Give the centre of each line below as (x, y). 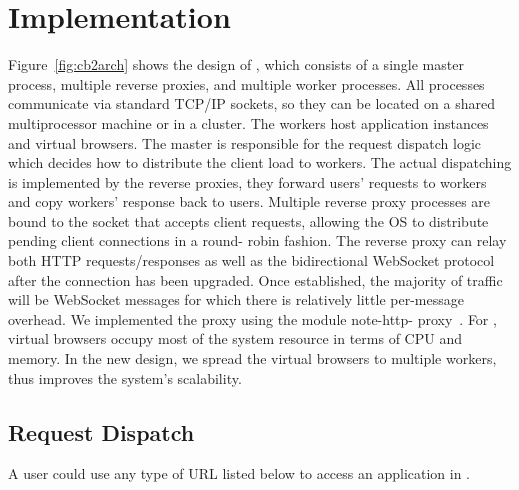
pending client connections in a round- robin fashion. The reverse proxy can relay (257, 240)
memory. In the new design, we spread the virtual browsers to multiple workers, (252, 358)
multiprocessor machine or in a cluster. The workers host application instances (248, 122)
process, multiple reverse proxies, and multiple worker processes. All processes (246, 83)
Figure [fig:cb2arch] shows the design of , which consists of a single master (236, 64)
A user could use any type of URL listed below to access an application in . (239, 473)
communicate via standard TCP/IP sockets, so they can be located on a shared (251, 103)
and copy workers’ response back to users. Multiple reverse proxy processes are (249, 201)
